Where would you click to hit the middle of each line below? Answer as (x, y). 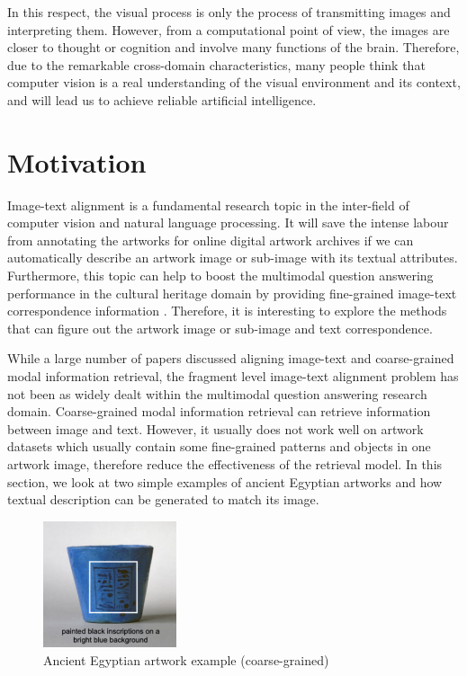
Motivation (77, 161)
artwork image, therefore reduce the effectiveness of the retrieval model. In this (225, 464)
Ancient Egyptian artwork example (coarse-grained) (186, 659)
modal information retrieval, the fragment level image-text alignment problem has (233, 376)
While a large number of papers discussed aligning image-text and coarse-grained (231, 358)
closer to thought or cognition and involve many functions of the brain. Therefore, (233, 47)
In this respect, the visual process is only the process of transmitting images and (229, 12)
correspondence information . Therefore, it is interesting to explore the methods (227, 311)
